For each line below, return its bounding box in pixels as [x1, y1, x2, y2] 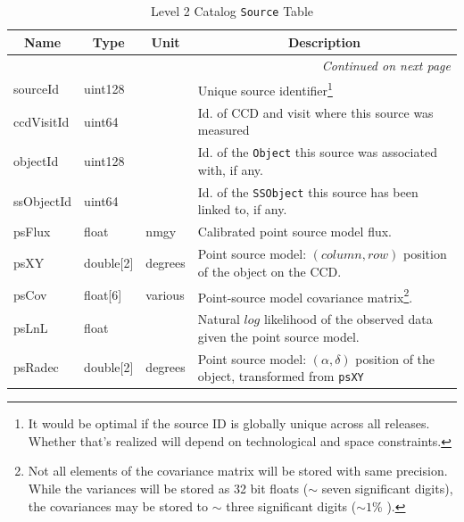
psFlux [13, 222, 51, 241]
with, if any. [197, 160, 263, 178]
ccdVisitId [13, 112, 70, 130]
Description [287, 32, 360, 51]
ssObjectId [13, 191, 72, 210]
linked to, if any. [197, 200, 287, 219]
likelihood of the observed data [263, 310, 433, 328]
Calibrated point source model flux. [197, 222, 392, 241]
